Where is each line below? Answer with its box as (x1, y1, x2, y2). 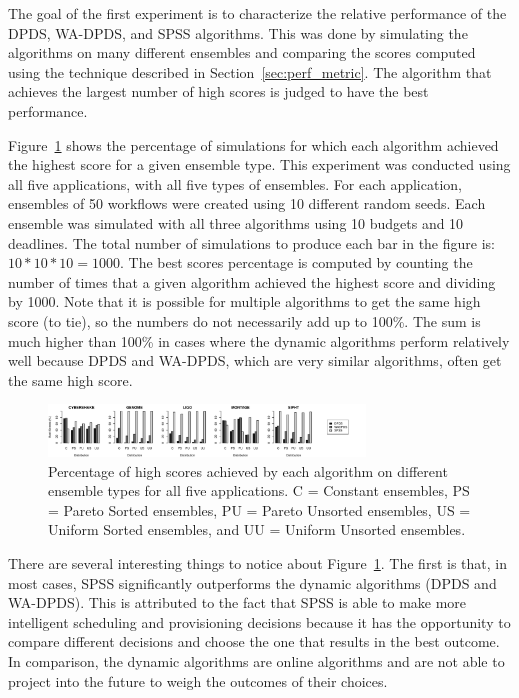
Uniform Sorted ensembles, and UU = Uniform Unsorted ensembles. (48, 519, 466, 540)
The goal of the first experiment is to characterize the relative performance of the (8, 3, 507, 23)
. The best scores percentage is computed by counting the (119, 252, 473, 273)
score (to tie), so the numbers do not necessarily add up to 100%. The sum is (8, 310, 481, 331)
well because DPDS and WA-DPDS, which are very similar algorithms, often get (8, 350, 502, 371)
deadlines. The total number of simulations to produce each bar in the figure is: (8, 232, 495, 253)
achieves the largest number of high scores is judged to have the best (8, 81, 429, 102)
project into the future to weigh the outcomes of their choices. (8, 670, 388, 691)
